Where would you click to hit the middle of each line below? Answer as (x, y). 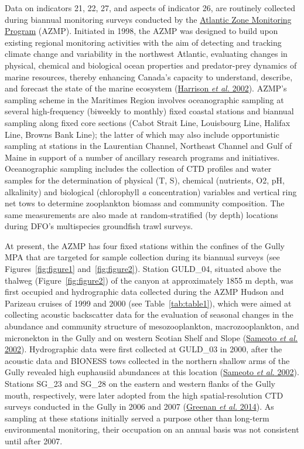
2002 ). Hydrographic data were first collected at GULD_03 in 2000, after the (144, 349)
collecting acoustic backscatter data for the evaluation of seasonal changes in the (149, 314)
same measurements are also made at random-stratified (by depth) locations (141, 214)
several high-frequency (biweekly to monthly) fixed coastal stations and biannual (149, 111)
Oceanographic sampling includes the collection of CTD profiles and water (138, 169)
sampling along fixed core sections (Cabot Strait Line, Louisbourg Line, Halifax (148, 122)
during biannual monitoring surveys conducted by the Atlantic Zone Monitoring (148, 19)
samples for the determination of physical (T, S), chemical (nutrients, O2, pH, (145, 180)
